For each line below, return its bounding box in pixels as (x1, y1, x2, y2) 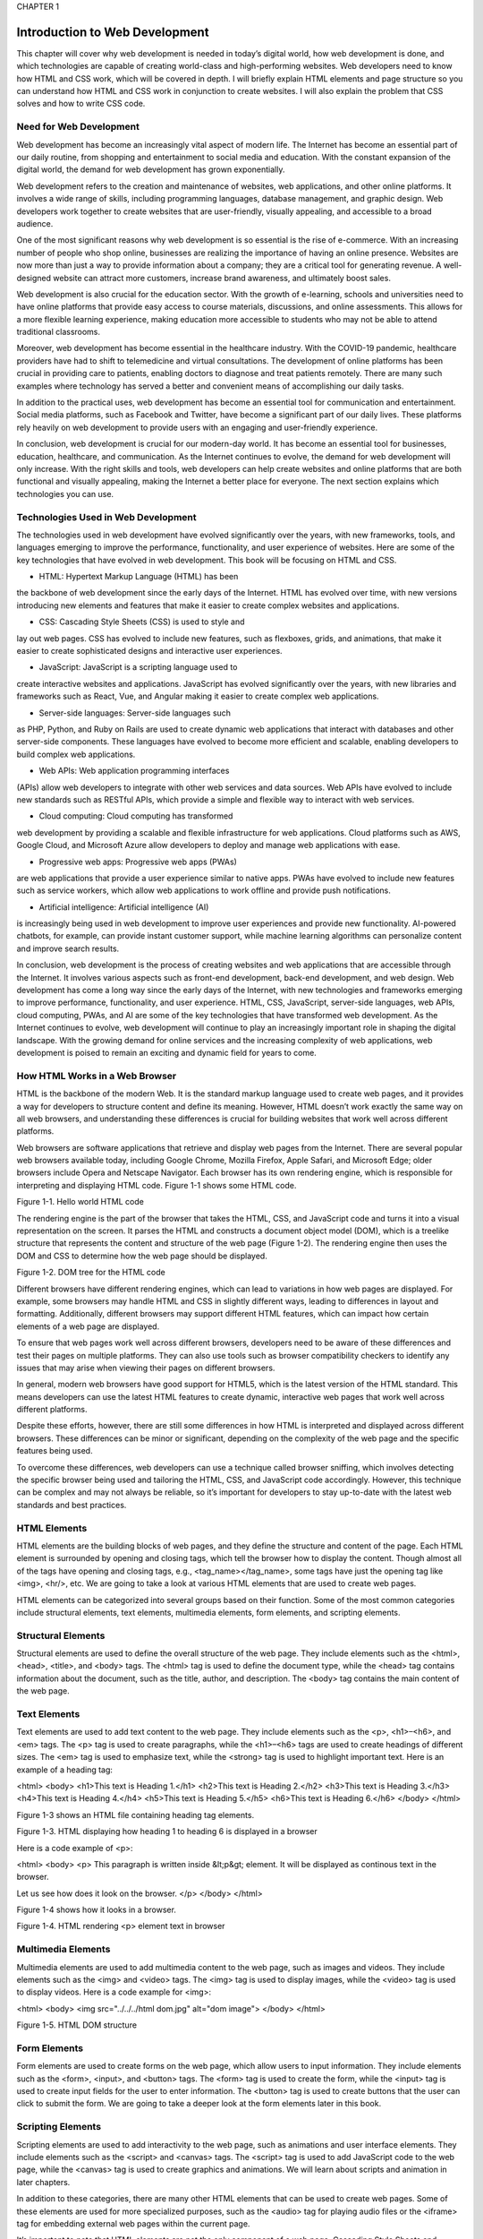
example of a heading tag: (16, 1764, 114, 1775)
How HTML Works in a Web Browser (16, 1069, 177, 1082)
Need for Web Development (16, 121, 140, 133)
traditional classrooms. (16, 327, 101, 338)
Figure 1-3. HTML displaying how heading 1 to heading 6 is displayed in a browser (16, 1826, 318, 1837)
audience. (16, 218, 54, 228)
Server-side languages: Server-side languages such (38, 708, 232, 718)
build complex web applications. (16, 749, 136, 759)
